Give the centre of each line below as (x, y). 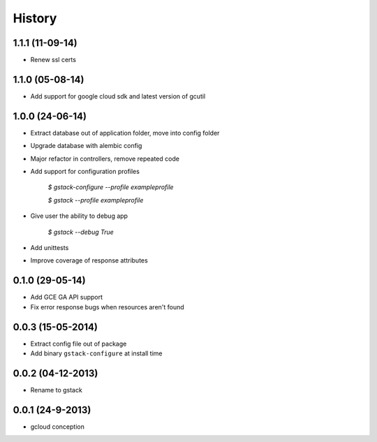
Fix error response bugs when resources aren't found (107, 307)
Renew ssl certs (53, 60)
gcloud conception (58, 427)
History (35, 18)
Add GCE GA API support (67, 297)
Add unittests (50, 248)
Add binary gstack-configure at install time (96, 353)
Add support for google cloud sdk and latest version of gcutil (118, 96)
